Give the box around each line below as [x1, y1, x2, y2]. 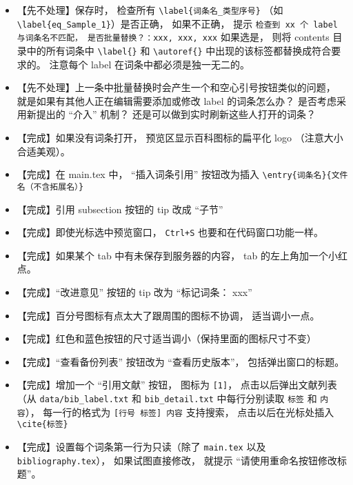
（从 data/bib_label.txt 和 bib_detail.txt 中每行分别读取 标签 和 [17, 390, 317, 405]
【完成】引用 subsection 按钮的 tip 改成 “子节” [17, 201, 223, 216]
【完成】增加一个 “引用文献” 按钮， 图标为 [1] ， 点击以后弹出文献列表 [17, 377, 337, 392]
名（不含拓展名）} [17, 181, 84, 192]
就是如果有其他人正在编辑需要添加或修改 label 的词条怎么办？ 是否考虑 [17, 93, 336, 108]
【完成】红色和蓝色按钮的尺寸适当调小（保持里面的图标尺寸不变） [17, 331, 316, 346]
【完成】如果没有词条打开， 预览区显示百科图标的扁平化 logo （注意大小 [17, 130, 343, 144]
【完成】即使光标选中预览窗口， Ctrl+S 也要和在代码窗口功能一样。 [17, 225, 324, 239]
